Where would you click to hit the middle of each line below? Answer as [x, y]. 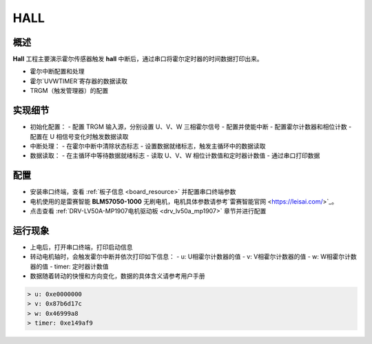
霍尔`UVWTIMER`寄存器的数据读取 [79, 81]
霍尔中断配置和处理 [57, 72]
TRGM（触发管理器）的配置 [69, 91]
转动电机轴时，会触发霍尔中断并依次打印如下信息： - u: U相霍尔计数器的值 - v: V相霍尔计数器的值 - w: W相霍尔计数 [194, 257]
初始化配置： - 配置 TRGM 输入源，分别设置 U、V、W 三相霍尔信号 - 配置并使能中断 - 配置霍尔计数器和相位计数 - [191, 127]
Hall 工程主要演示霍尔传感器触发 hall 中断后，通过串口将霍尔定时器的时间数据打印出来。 [138, 59]
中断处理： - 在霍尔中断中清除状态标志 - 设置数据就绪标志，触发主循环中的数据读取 [148, 146]
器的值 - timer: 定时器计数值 [69, 266]
